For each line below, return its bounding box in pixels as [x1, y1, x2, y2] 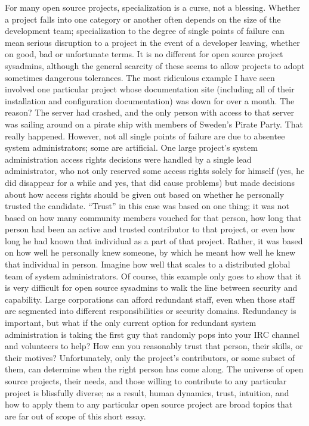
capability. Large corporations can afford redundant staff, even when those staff [5, 293, 295, 305]
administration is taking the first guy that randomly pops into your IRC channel [5, 328, 299, 340]
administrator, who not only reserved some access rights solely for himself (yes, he [5, 164, 305, 177]
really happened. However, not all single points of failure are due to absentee [5, 129, 285, 142]
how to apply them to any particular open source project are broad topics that [5, 398, 293, 411]
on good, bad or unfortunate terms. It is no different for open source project [5, 48, 283, 60]
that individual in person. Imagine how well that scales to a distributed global [5, 258, 291, 270]
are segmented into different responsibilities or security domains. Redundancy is [5, 304, 296, 317]
